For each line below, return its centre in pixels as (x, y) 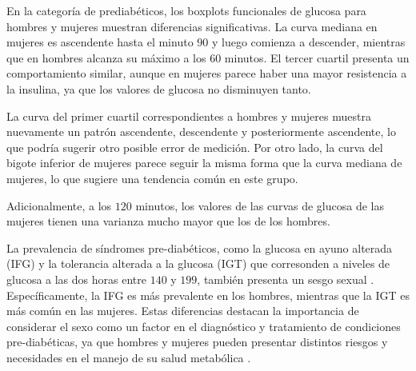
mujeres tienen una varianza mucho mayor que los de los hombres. (168, 221)
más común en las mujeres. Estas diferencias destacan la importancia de (183, 311)
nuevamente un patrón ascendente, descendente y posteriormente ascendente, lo (201, 132)
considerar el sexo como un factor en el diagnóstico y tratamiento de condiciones (204, 326)
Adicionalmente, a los (59, 205)
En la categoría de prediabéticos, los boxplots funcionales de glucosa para (186, 10)
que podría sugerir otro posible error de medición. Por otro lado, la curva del (195, 147)
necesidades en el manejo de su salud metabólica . (129, 357)
